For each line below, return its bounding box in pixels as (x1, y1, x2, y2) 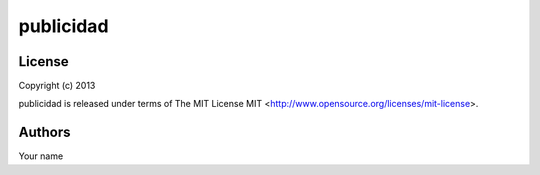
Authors (18, 124, 71, 141)
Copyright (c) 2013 (18, 80, 96, 92)
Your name (18, 150, 64, 162)
